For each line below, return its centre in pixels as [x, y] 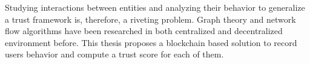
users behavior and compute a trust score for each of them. [114, 54]
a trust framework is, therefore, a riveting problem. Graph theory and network [150, 19]
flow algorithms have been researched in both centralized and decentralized [144, 31]
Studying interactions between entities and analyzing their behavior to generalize [155, 7]
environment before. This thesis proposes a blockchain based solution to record [151, 42]
